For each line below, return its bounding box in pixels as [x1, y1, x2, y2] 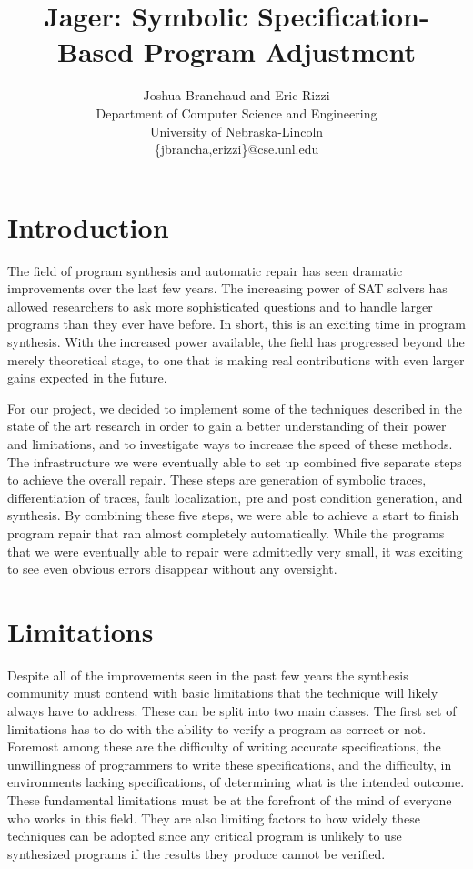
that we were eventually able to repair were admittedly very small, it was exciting [7, 541, 463, 560]
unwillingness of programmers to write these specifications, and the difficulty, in [7, 754, 452, 773]
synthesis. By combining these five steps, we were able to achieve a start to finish [7, 506, 459, 525]
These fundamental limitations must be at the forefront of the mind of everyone [7, 791, 452, 809]
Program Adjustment [143, 33, 416, 70]
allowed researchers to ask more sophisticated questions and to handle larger [7, 296, 433, 315]
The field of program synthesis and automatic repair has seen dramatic [7, 261, 403, 280]
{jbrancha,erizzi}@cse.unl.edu [154, 139, 319, 158]
